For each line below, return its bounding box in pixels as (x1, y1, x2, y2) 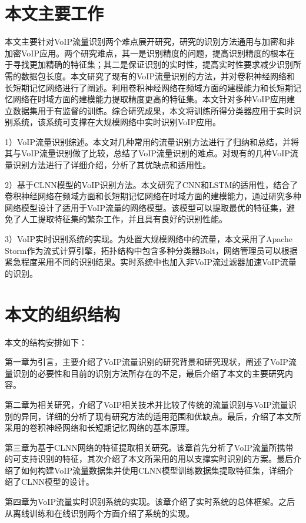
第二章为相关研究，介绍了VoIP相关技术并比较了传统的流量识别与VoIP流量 (5, 398, 288, 410)
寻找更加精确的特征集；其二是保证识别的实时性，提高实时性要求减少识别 (12, 58, 293, 71)
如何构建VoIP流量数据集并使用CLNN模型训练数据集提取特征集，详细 (21, 464, 285, 476)
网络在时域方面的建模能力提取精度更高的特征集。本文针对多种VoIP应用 (12, 93, 287, 105)
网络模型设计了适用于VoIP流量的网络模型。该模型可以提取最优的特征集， (5, 201, 287, 213)
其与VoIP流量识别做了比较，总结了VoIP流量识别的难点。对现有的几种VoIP (5, 147, 290, 159)
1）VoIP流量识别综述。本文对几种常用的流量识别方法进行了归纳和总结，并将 (5, 135, 299, 147)
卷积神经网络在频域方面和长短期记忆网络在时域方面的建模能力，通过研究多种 (5, 190, 301, 202)
